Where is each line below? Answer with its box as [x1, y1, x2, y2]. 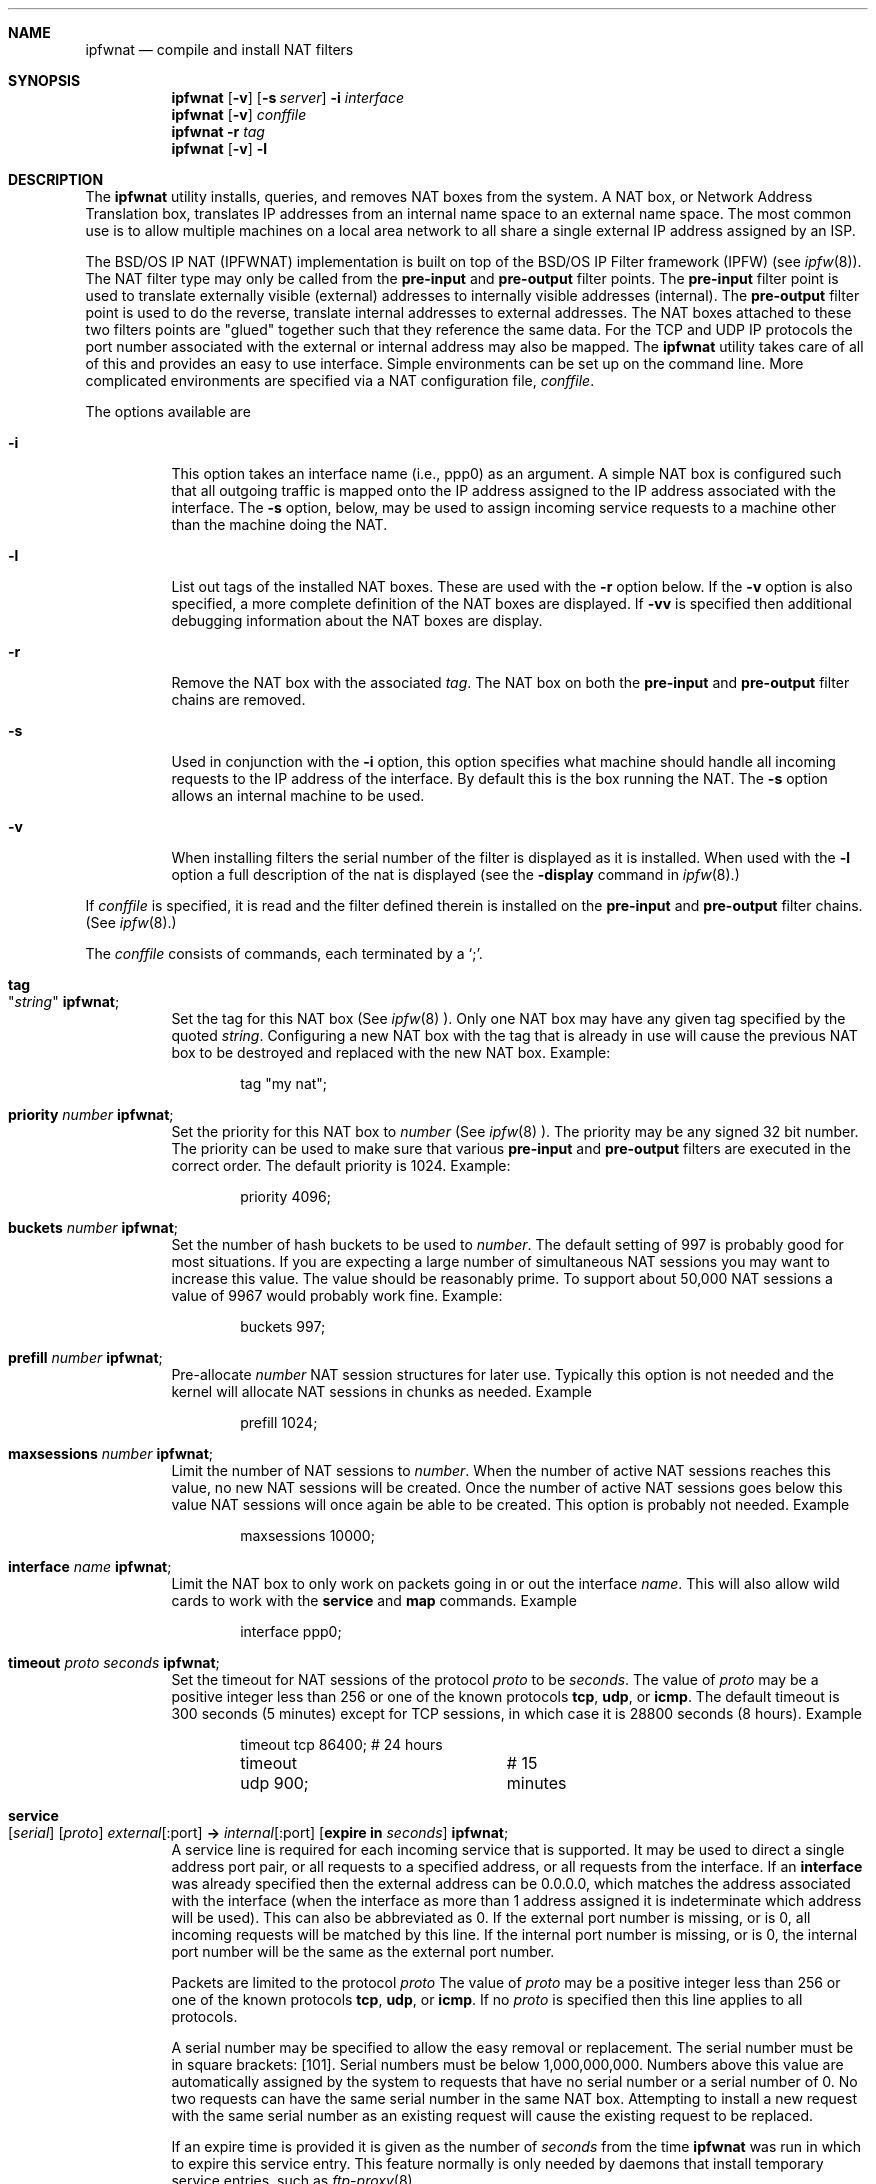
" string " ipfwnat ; [8, 993, 120, 1010]
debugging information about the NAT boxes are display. [171, 612, 543, 629]
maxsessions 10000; [240, 1527, 375, 1544]
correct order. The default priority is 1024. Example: [171, 1157, 511, 1174]
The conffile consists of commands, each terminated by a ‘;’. [85, 945, 483, 962]
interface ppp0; [240, 1623, 342, 1640]
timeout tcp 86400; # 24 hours [240, 1736, 443, 1753]
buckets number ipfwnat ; [8, 1219, 178, 1236]
